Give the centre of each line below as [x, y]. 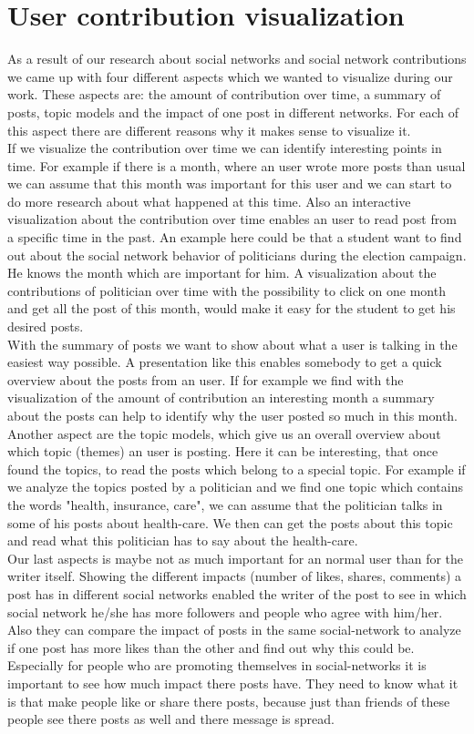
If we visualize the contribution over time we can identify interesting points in [225, 148]
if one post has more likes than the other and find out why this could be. [211, 647]
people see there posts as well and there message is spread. [171, 719]
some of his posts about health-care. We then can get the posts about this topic [230, 522]
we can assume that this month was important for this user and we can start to [230, 183]
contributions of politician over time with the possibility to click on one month [227, 290]
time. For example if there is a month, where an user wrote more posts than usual [237, 165]
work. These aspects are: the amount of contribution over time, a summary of [224, 94]
